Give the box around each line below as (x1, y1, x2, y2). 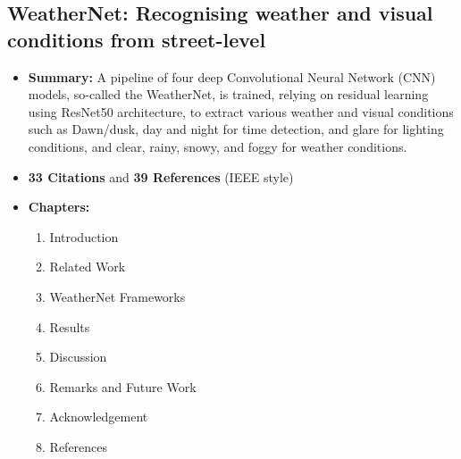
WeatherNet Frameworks (49, 287, 186, 305)
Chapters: (28, 197, 90, 216)
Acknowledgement (49, 407, 148, 426)
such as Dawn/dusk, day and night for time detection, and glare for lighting (28, 120, 444, 138)
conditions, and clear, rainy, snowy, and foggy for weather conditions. (28, 137, 407, 155)
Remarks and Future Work (49, 377, 197, 396)
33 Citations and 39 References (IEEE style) (28, 167, 294, 186)
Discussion (49, 347, 107, 366)
